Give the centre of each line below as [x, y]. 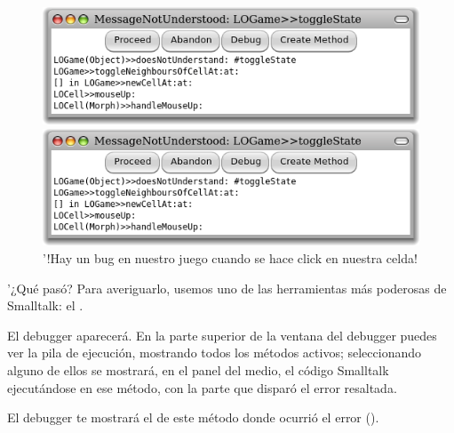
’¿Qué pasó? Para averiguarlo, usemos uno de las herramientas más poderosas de [227, 288]
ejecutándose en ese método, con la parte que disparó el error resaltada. [202, 387]
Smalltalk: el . [45, 305]
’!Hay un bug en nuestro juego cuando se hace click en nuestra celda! [230, 258]
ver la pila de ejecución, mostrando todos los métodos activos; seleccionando [215, 353]
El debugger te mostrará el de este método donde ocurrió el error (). [193, 417]
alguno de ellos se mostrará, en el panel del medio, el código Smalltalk [198, 370]
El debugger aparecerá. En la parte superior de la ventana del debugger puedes [222, 335]
